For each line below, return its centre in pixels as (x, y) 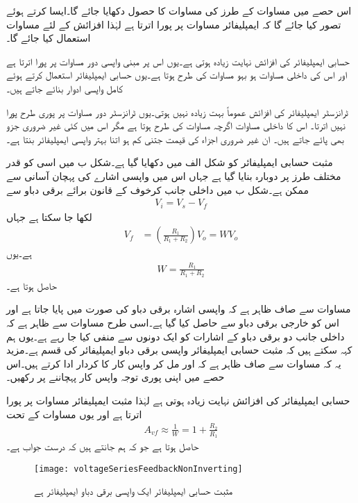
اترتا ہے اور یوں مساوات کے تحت (74, 414)
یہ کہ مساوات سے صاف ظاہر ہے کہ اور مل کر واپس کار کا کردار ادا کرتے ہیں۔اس (174, 363)
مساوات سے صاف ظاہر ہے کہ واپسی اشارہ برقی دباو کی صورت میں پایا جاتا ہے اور (179, 309)
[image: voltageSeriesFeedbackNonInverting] (138, 469)
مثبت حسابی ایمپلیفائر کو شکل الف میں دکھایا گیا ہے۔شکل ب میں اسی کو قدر (170, 162)
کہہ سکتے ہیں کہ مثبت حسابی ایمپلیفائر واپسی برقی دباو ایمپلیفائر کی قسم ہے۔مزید (179, 350)
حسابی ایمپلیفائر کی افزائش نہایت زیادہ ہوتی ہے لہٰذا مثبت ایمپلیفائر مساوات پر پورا (178, 400)
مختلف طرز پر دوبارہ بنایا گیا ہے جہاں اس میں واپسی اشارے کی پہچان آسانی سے (174, 175)
